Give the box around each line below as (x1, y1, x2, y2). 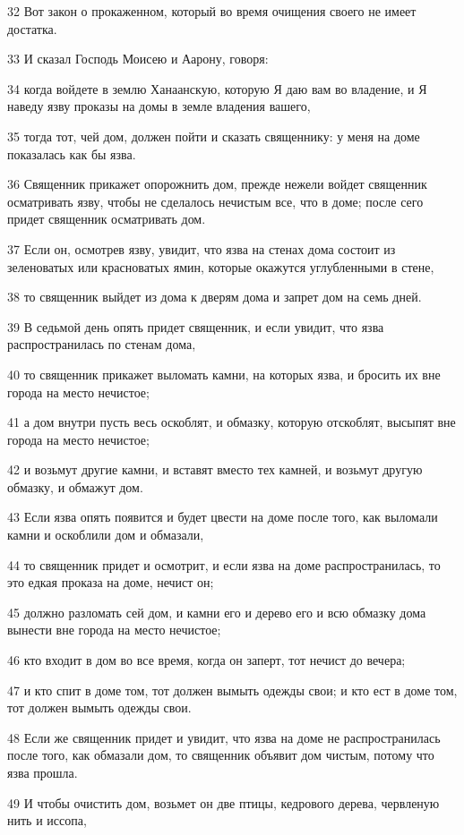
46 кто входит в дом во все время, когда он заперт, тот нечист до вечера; (7, 651, 406, 669)
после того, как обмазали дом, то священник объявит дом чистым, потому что (7, 746, 434, 764)
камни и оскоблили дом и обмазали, (7, 525, 204, 544)
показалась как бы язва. (7, 144, 136, 163)
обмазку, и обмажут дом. (7, 477, 143, 496)
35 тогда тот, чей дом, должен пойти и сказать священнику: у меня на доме (7, 126, 420, 145)
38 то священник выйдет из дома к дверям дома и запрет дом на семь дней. (7, 287, 422, 306)
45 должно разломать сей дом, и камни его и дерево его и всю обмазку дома (7, 602, 426, 621)
